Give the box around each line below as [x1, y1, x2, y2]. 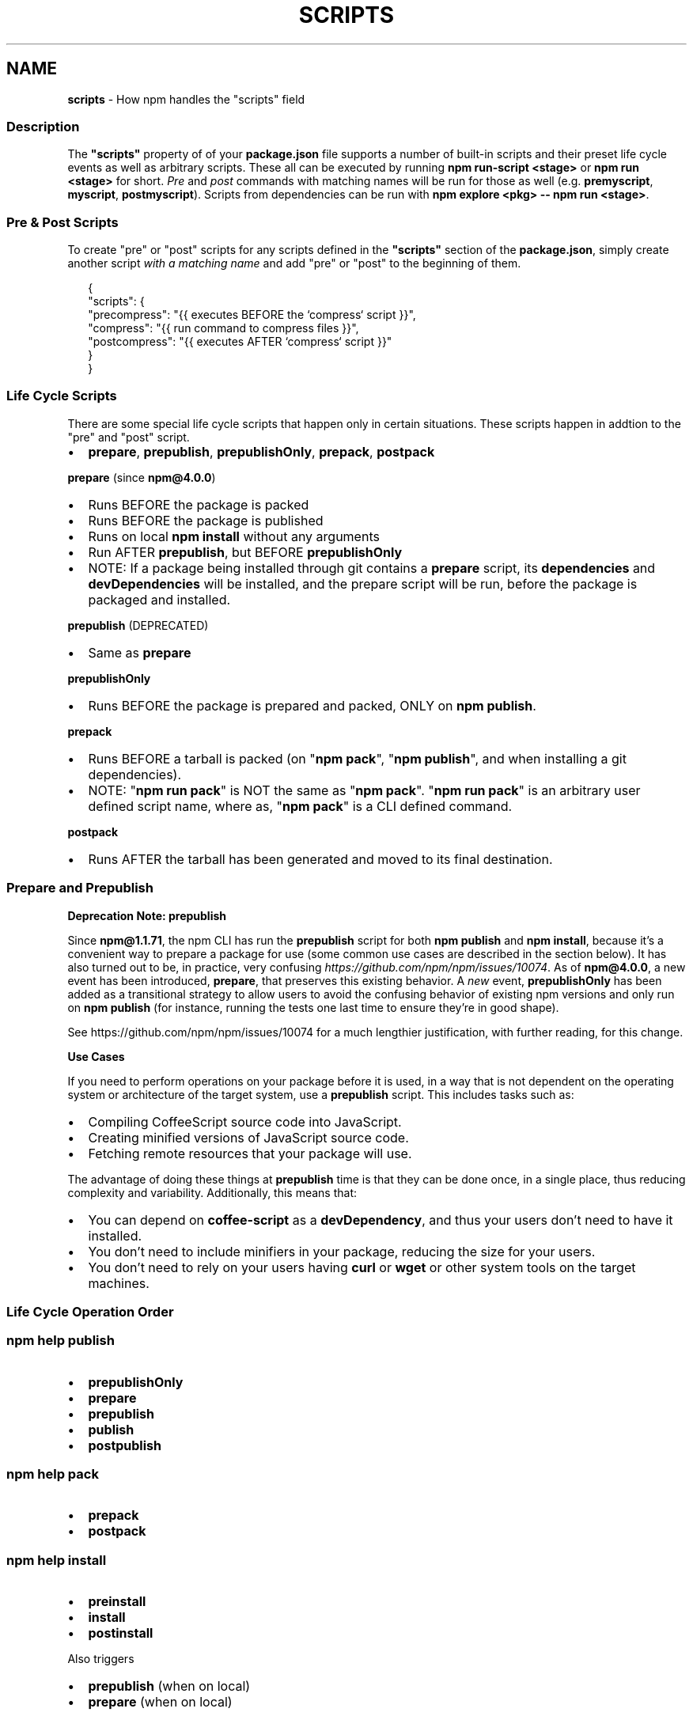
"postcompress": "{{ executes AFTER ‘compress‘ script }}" [88, 335, 392, 349]
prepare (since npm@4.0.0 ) [67, 470, 216, 484]
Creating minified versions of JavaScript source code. [88, 1129, 409, 1146]
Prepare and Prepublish [6, 880, 153, 896]
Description [6, 118, 80, 134]
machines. [88, 1275, 150, 1291]
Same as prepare [88, 644, 191, 661]
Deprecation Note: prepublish [67, 908, 227, 922]
